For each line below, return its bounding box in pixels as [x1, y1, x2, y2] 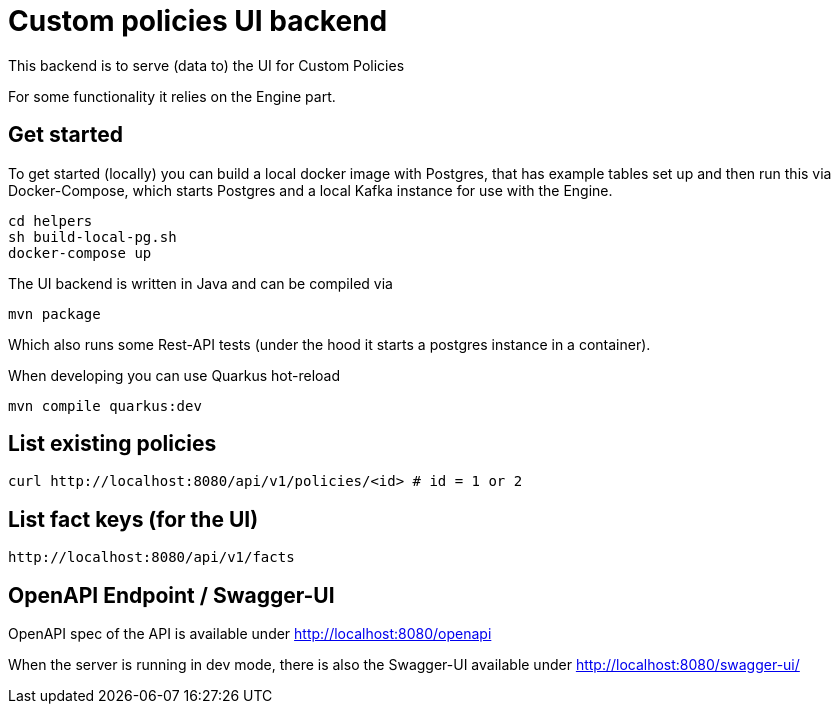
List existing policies [8, 431, 217, 457]
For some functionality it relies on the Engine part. [8, 87, 336, 105]
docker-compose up [8, 244, 152, 261]
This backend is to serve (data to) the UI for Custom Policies [8, 56, 405, 74]
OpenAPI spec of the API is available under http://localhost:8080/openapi [8, 625, 492, 643]
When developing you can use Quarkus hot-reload [8, 366, 340, 384]
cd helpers [8, 212, 93, 229]
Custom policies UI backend [8, 4, 388, 38]
